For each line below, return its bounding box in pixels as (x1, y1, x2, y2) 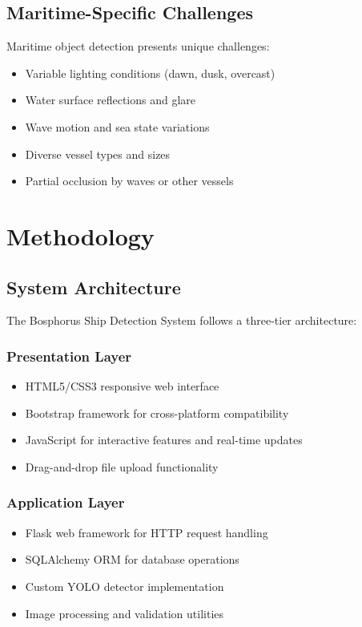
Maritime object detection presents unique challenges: (6, 38, 270, 55)
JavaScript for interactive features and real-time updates (25, 431, 303, 448)
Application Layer (6, 492, 125, 512)
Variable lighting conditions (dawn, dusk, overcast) (25, 64, 276, 81)
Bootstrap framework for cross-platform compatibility (25, 404, 289, 421)
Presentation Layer (6, 346, 132, 366)
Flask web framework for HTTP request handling (25, 524, 268, 540)
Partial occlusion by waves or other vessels (25, 172, 234, 189)
